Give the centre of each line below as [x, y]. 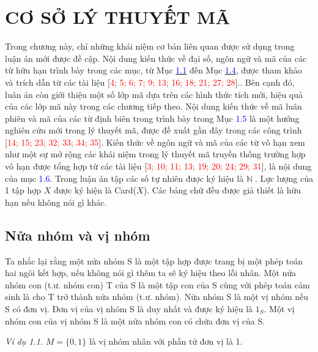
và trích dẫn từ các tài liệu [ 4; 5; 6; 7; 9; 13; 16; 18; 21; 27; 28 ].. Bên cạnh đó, [150, 82]
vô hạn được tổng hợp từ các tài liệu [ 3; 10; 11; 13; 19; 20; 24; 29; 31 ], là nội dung [158, 166]
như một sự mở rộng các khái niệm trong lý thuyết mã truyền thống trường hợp [155, 154]
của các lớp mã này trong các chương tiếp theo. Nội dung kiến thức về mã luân [153, 106]
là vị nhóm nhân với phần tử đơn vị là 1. [166, 341]
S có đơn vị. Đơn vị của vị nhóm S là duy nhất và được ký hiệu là [129, 309]
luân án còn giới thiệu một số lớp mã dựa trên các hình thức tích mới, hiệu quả [154, 94]
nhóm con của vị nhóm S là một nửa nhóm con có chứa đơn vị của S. [135, 320]
